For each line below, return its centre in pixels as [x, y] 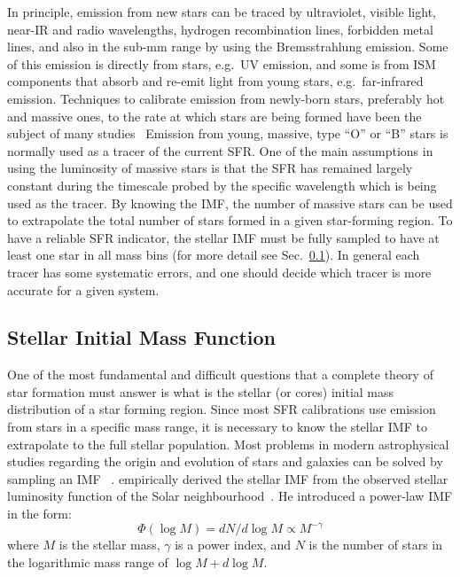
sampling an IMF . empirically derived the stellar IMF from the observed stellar [228, 478]
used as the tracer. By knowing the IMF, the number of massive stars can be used [230, 203]
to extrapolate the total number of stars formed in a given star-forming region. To [230, 220]
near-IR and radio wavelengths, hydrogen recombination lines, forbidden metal [220, 29]
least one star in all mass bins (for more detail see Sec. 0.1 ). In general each [214, 255]
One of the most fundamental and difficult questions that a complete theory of [220, 374]
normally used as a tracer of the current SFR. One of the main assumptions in [220, 150]
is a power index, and [233, 545]
